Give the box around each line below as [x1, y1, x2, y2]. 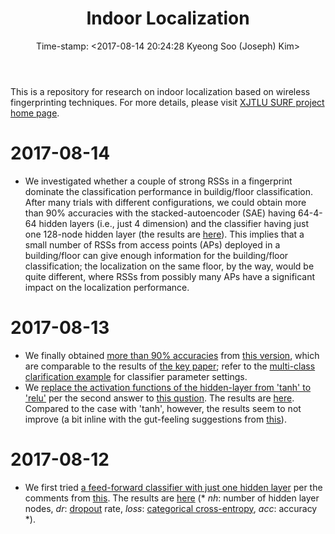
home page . [10, 107, 60, 119]
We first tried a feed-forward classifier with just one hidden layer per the [24, 481, 323, 493]
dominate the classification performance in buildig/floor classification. [24, 185, 314, 197]
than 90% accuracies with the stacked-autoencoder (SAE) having [24, 207, 297, 219]
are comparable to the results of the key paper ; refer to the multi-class [24, 360, 316, 372]
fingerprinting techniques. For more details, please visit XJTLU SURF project [10, 96, 325, 108]
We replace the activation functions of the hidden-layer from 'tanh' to [24, 381, 312, 393]
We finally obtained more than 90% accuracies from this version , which [24, 349, 320, 361]
